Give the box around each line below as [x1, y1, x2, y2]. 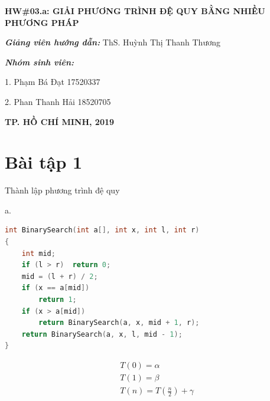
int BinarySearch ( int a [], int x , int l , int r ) [5, 226, 200, 235]
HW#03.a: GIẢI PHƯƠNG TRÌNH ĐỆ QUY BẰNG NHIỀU [5, 5, 265, 17]
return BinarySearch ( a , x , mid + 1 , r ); [38, 318, 200, 327]
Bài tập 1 [5, 150, 83, 174]
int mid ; [21, 249, 56, 258]
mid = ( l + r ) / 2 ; [21, 272, 98, 281]
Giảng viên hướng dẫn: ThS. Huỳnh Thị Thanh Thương [5, 36, 220, 48]
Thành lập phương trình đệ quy [5, 184, 120, 196]
